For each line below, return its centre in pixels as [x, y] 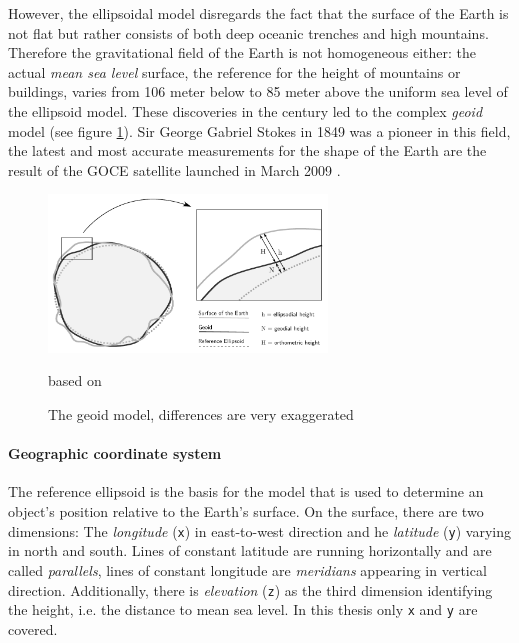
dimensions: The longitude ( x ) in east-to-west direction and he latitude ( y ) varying [260, 530]
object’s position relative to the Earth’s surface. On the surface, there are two [246, 511]
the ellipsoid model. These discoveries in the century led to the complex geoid [245, 110]
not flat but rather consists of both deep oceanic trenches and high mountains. [248, 32]
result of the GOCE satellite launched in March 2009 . [174, 169]
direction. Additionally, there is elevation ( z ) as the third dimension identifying [250, 589]
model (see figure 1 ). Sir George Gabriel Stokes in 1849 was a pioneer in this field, [259, 130]
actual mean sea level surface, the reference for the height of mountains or [234, 71]
